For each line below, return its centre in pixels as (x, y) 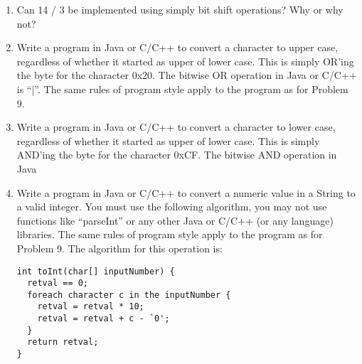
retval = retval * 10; (91, 307)
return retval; (63, 342)
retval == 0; (58, 283)
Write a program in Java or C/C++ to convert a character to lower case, (176, 127)
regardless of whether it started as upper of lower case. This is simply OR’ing (185, 61)
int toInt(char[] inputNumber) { (96, 271)
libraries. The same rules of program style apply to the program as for (170, 234)
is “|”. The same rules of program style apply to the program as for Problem (182, 89)
